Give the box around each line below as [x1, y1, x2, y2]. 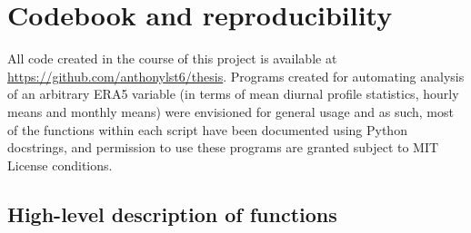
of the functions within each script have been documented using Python [7, 120, 407, 139]
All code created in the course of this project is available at [7, 49, 337, 68]
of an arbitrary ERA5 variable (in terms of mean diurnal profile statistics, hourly [7, 84, 459, 103]
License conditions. [7, 155, 113, 174]
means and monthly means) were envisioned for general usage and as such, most [7, 102, 454, 121]
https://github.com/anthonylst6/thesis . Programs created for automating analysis [7, 66, 465, 85]
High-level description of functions [7, 199, 337, 228]
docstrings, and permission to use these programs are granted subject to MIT [7, 138, 439, 157]
